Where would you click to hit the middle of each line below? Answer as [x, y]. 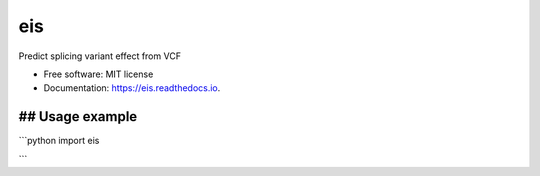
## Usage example [78, 116]
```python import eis [59, 141]
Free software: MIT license [98, 74]
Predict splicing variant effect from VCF [100, 56]
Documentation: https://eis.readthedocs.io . [132, 88]
